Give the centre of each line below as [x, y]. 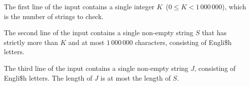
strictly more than [31, 42]
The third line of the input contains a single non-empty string [96, 68]
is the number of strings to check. [54, 16]
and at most [87, 42]
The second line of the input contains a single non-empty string [99, 32]
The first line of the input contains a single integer [79, 6]
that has [214, 32]
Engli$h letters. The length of [48, 77]
